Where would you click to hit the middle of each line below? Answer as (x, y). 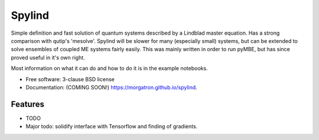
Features (27, 104)
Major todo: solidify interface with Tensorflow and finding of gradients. (112, 126)
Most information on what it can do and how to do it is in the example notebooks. (109, 68)
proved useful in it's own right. (48, 57)
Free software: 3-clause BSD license (70, 79)
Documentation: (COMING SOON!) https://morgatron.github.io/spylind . (111, 87)
